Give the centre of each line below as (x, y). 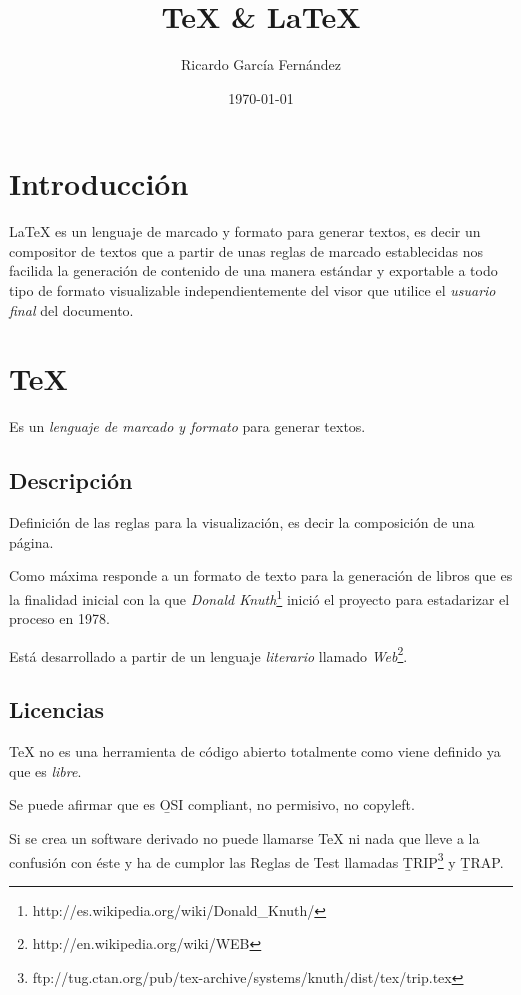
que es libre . (45, 770)
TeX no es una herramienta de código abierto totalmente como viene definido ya (255, 751)
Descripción (71, 480)
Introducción (99, 183)
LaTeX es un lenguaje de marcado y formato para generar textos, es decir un (245, 231)
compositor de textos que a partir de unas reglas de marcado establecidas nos (246, 250)
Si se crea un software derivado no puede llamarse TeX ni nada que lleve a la (244, 838)
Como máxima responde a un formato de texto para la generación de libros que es (261, 575)
